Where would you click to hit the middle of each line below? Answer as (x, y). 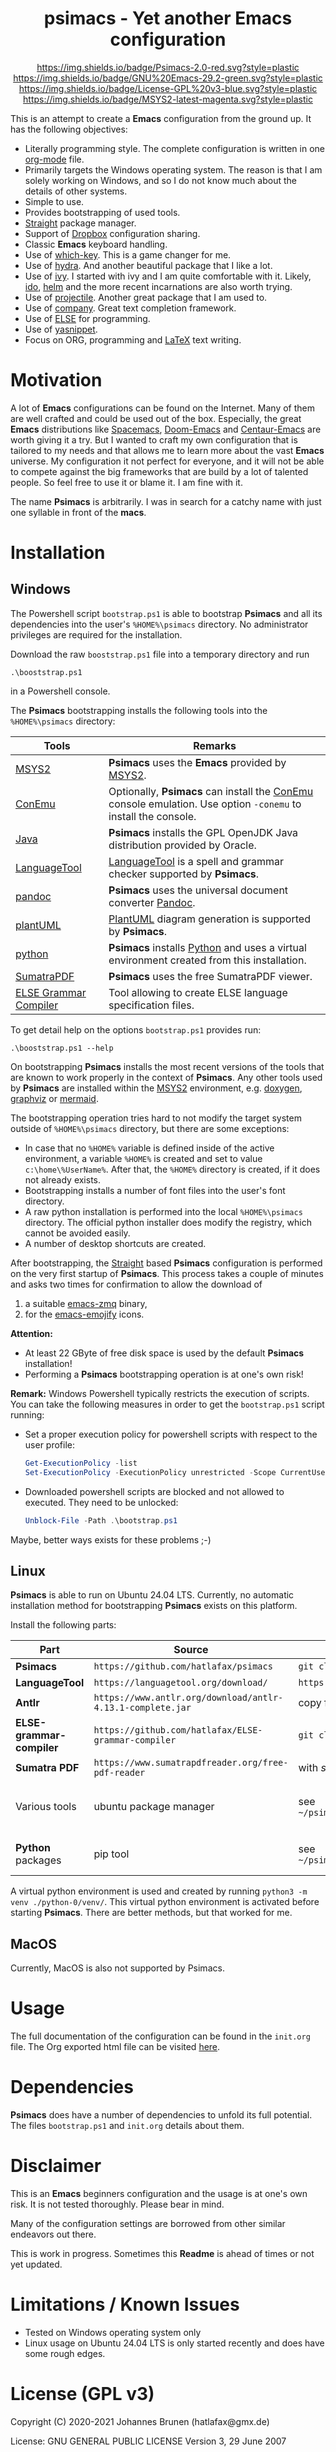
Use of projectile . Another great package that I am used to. (146, 297)
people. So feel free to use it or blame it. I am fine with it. (126, 482)
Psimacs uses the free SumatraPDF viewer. (210, 976)
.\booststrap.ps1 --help (62, 1048)
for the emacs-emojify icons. (84, 1314)
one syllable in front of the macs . (78, 512)
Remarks (215, 745)
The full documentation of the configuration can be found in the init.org (160, 2036)
